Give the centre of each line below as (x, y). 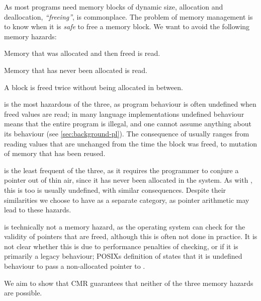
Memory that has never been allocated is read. (76, 70)
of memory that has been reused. (55, 153)
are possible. (23, 293)
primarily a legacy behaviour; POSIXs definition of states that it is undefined (123, 256)
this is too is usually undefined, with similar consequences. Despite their (115, 190)
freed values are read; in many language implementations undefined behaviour (124, 114)
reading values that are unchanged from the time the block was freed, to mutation (131, 143)
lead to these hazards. (38, 210)
